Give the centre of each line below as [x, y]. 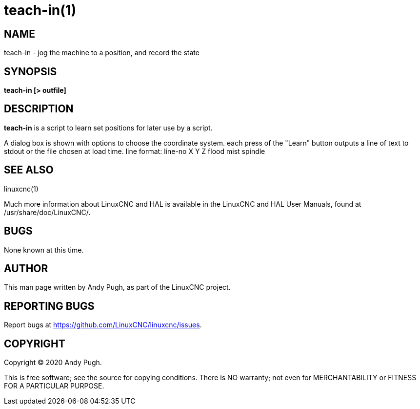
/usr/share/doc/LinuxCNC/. [47, 212]
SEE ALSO [29, 170]
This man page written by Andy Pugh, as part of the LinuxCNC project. [117, 287]
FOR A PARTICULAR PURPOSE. [54, 386]
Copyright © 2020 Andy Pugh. [53, 363]
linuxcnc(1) [21, 189]
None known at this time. [44, 250]
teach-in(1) [40, 10]
